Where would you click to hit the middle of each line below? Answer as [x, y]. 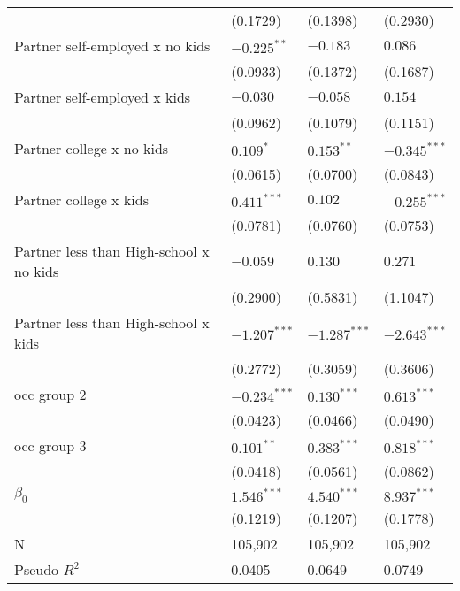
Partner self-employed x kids [103, 97]
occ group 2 [50, 394]
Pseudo [37, 570]
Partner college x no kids [92, 148]
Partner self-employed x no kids [112, 46]
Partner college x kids [81, 200]
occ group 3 [50, 445]
